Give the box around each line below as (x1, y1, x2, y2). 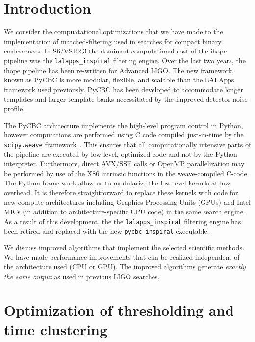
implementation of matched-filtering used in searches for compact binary (4, 36, 222, 46)
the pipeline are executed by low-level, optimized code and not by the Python (4, 149, 237, 159)
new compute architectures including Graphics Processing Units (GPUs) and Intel (4, 197, 251, 207)
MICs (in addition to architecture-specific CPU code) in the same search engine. (4, 206, 245, 216)
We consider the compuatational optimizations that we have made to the (4, 26, 223, 37)
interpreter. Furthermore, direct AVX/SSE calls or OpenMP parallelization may (4, 158, 245, 168)
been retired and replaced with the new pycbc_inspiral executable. (4, 226, 209, 236)
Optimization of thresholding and (4, 300, 234, 320)
